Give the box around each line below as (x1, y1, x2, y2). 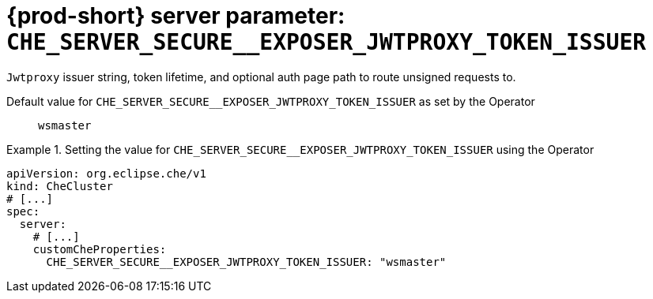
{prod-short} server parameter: (6, 2, 345, 29)
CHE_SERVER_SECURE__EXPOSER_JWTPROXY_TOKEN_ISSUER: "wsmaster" (46, 255, 447, 268)
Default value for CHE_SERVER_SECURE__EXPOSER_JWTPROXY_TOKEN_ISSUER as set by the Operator (6, 94, 535, 108)
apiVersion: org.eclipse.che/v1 (6, 166, 206, 180)
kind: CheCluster (6, 179, 113, 192)
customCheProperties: (32, 242, 167, 256)
